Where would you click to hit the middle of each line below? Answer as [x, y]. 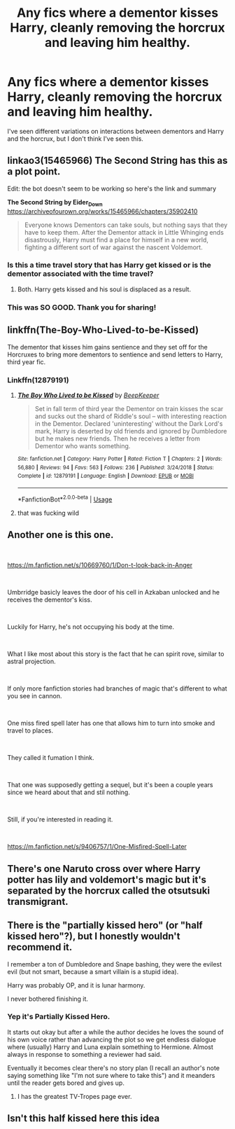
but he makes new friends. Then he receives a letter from [117, 438]
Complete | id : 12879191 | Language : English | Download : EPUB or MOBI [106, 476]
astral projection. [31, 662]
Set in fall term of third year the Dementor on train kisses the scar [129, 408]
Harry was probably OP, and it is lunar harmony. [76, 985]
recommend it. [40, 947]
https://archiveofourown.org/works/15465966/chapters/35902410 [102, 211]
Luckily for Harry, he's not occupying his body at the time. [91, 627]
